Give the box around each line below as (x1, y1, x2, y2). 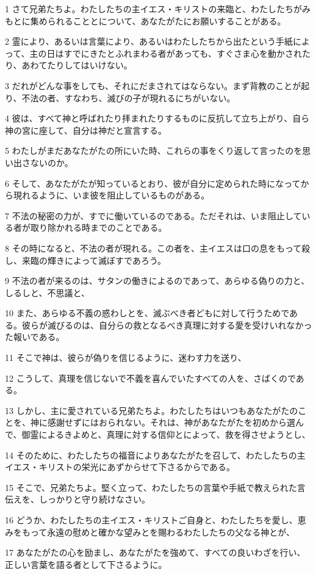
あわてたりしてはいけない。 (21, 59, 132, 71)
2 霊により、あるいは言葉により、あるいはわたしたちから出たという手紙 (5, 35, 293, 48)
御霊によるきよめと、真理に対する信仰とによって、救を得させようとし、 (21, 428, 311, 441)
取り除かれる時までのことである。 (30, 221, 167, 234)
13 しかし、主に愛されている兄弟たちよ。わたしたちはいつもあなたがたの (5, 404, 298, 416)
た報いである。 (5, 330, 65, 343)
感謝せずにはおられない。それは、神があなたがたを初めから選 (47, 416, 295, 429)
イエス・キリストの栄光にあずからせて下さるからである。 (5, 460, 235, 473)
